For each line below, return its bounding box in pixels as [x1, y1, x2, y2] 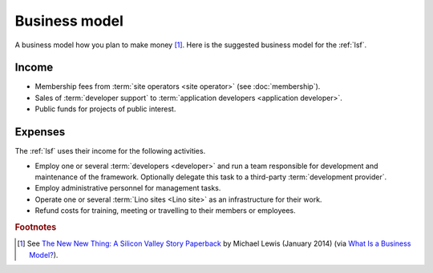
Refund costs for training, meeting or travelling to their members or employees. [34, 206, 296, 215]
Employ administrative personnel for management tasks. [34, 183, 221, 193]
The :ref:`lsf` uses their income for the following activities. [14, 147, 206, 156]
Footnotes [14, 221, 57, 232]
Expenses [14, 125, 66, 139]
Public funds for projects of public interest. [34, 104, 176, 114]
